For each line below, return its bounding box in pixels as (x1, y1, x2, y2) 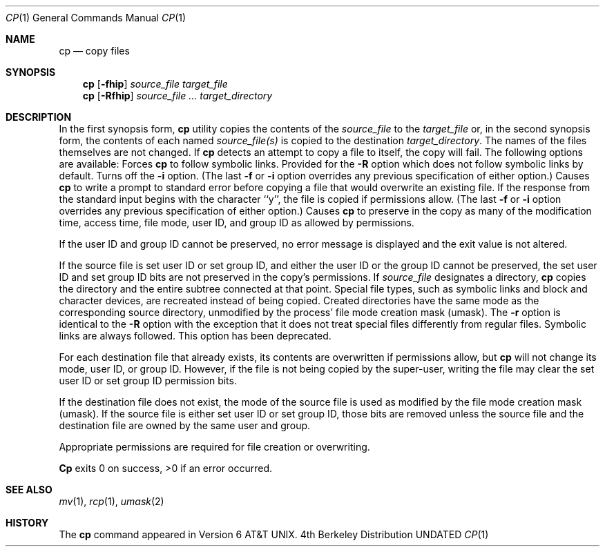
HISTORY (6, 517, 49, 529)
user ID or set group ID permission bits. (59, 375, 237, 386)
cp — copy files (59, 45, 130, 57)
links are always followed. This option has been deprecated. (59, 330, 332, 342)
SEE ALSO (6, 484, 52, 495)
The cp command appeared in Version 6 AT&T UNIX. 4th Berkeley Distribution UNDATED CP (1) (59, 529, 489, 540)
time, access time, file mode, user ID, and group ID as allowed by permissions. (59, 217, 414, 228)
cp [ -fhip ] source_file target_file (82, 78, 228, 90)
